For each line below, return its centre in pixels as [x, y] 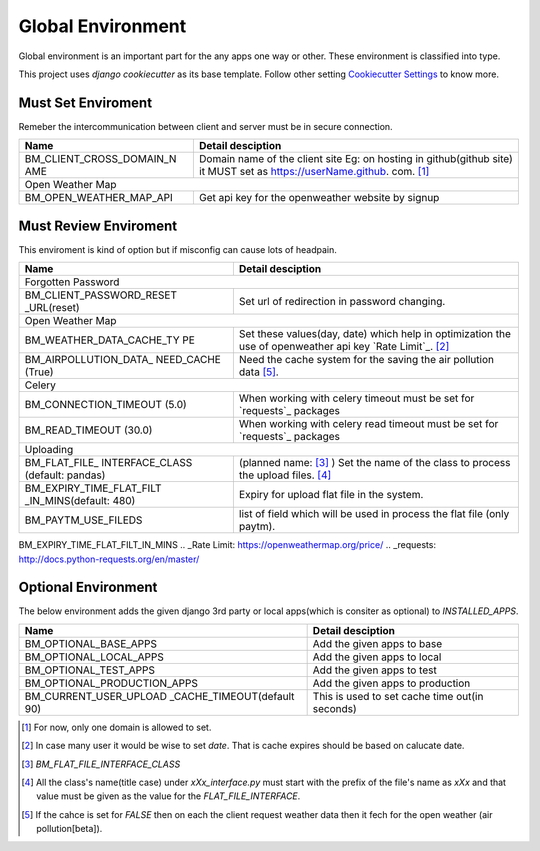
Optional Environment [88, 587]
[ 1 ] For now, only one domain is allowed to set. [116, 727]
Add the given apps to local [377, 657]
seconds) [334, 708]
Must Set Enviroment [85, 102]
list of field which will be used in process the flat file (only [374, 514]
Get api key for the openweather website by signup [319, 198]
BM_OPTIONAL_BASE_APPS [91, 643]
